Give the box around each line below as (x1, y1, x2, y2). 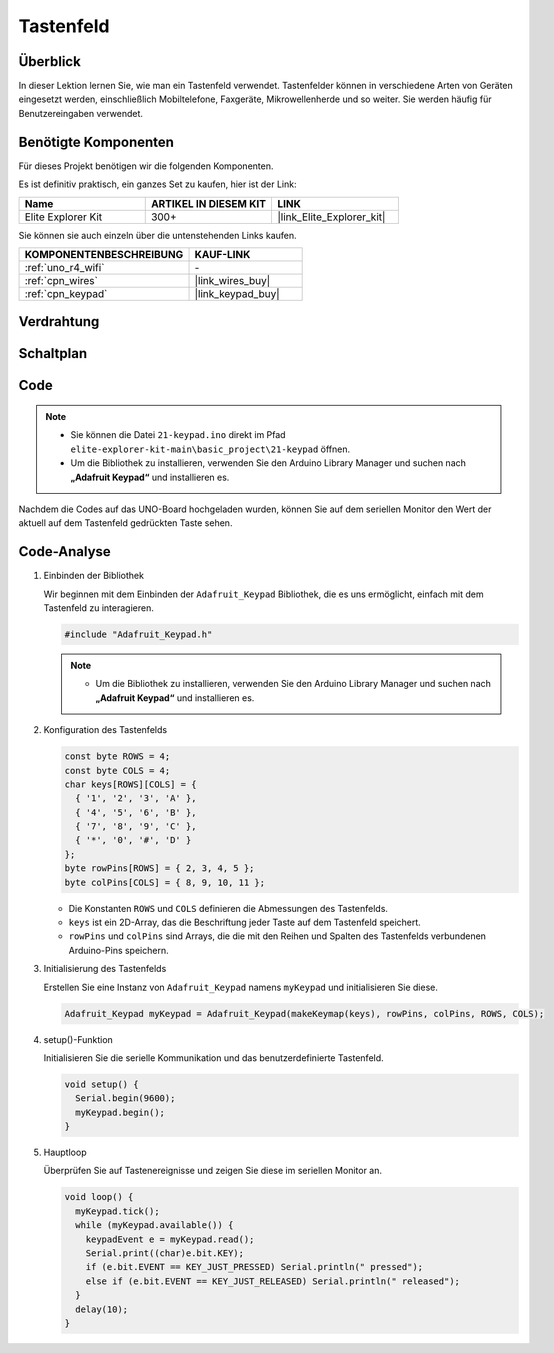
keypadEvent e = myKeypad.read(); (85, 1233, 255, 1245)
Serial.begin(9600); (75, 1093, 176, 1104)
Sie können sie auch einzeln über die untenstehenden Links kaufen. (18, 229, 297, 241)
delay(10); (75, 1303, 129, 1315)
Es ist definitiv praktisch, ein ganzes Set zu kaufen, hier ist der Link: (18, 178, 297, 190)
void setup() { (64, 1078, 139, 1090)
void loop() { (64, 1191, 134, 1203)
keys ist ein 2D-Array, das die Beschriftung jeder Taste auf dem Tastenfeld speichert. (68, 916, 422, 929)
